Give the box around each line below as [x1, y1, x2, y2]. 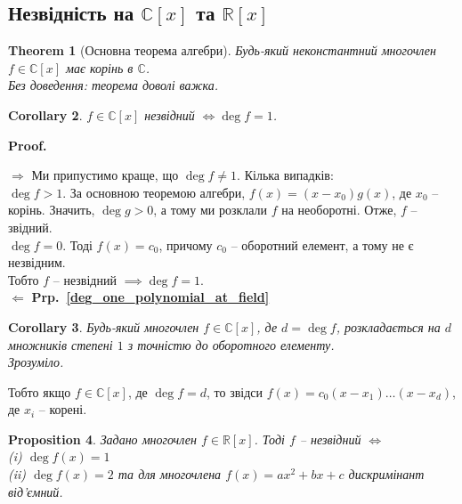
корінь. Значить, [8, 200, 95, 219]
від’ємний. [8, 482, 63, 500]
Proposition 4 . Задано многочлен [8, 429, 197, 448]
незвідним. [8, 253, 66, 272]
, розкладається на [336, 317, 441, 336]
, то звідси [207, 382, 263, 401]
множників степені [8, 335, 113, 354]
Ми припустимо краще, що [31, 166, 179, 184]
